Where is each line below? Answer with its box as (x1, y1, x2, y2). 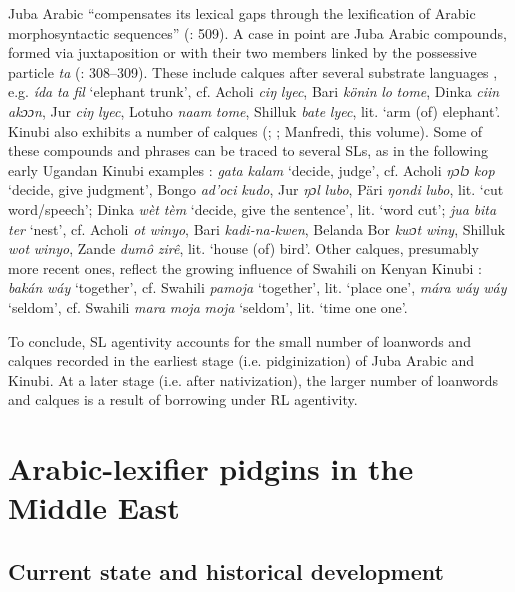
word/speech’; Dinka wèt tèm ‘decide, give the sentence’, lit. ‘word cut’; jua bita (8, 198, 497, 219)
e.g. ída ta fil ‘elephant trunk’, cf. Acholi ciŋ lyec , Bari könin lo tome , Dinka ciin (8, 81, 500, 102)
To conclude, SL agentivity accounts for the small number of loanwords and (8, 330, 471, 351)
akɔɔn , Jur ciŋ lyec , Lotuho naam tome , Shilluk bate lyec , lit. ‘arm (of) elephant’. (8, 100, 501, 121)
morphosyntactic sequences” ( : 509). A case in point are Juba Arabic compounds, (8, 22, 507, 43)
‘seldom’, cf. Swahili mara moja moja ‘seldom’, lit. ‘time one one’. (8, 296, 408, 317)
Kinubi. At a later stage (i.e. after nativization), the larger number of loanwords (8, 369, 499, 390)
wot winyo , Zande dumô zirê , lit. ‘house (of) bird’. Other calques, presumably (8, 238, 479, 259)
